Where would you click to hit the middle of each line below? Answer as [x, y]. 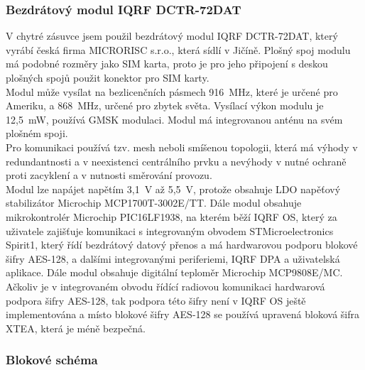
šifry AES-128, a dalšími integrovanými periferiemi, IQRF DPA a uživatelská [173, 258]
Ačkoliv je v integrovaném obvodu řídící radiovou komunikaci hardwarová [165, 286]
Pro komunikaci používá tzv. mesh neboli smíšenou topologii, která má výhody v [182, 147]
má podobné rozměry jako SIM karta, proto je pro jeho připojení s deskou [167, 64]
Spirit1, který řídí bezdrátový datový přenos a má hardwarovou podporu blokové [182, 245]
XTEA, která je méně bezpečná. [76, 328]
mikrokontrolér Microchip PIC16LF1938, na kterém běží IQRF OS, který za [171, 216]
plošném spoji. [37, 133]
